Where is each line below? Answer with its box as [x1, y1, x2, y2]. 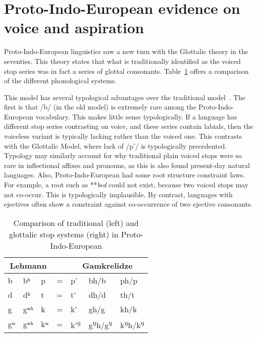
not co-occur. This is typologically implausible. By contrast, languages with [4, 189, 233, 199]
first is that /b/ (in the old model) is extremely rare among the [4, 102, 197, 112]
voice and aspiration [4, 17, 144, 38]
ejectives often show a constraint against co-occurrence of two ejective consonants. [4, 199, 253, 209]
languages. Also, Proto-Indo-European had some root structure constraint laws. [4, 169, 245, 180]
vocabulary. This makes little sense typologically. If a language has [35, 111, 237, 121]
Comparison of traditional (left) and [13, 217, 139, 228]
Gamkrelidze [82, 259, 133, 271]
